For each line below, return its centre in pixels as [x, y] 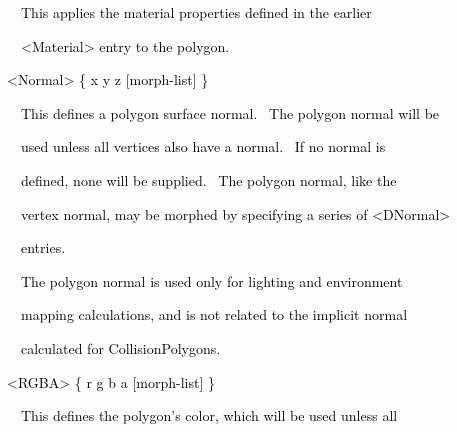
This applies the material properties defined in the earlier [196, 12]
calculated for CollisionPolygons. [120, 347]
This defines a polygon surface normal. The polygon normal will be [230, 112]
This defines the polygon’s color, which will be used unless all [209, 415]
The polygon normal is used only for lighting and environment [211, 280]
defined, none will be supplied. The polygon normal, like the [208, 179]
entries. [43, 247]
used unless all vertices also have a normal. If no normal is [203, 146]
